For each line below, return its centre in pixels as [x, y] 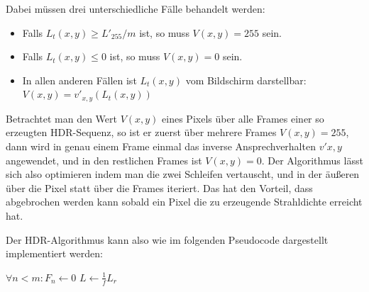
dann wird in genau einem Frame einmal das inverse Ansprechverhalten [161, 146]
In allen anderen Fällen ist [79, 80]
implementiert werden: [54, 253]
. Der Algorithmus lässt [312, 160]
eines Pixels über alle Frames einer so [243, 118]
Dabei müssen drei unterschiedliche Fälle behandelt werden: [136, 9]
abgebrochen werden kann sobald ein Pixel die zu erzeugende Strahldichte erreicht [184, 202]
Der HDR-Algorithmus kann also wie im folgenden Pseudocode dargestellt [167, 239]
